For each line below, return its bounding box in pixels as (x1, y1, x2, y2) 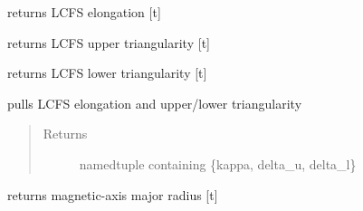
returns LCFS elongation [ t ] (7, 3, 161, 21)
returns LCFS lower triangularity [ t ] (7, 63, 207, 82)
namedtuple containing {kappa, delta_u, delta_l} (79, 154, 357, 173)
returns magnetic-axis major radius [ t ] (7, 185, 218, 204)
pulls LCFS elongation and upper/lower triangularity (7, 93, 302, 112)
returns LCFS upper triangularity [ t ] (7, 33, 210, 52)
